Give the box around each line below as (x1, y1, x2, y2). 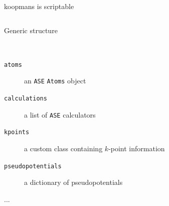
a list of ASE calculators (24, 109, 96, 120)
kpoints (4, 129, 30, 136)
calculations (4, 95, 47, 102)
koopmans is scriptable (4, 1, 74, 11)
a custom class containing (24, 143, 103, 154)
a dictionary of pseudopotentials (24, 177, 123, 187)
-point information (108, 143, 165, 154)
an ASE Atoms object (24, 75, 86, 86)
